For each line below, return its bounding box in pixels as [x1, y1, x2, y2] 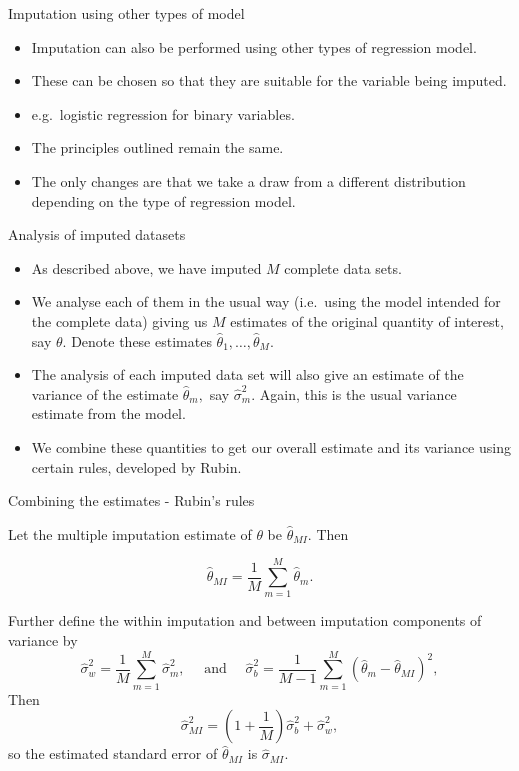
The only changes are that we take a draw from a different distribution [31, 170, 466, 191]
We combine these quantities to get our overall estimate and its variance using [31, 436, 511, 457]
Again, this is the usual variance [259, 383, 457, 404]
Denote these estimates [71, 330, 212, 351]
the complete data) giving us [31, 310, 208, 331]
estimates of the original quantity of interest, [230, 310, 504, 331]
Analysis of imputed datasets [8, 224, 186, 245]
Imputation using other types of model [8, 3, 245, 23]
